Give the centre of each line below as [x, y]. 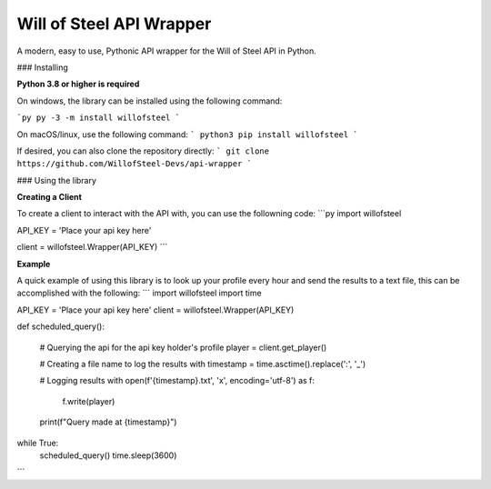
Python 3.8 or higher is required [78, 84]
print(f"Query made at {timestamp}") [108, 422]
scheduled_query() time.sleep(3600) [108, 455]
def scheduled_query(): [60, 326]
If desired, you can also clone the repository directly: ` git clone [143, 151]
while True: [38, 443]
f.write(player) [89, 401]
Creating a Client [49, 197]
